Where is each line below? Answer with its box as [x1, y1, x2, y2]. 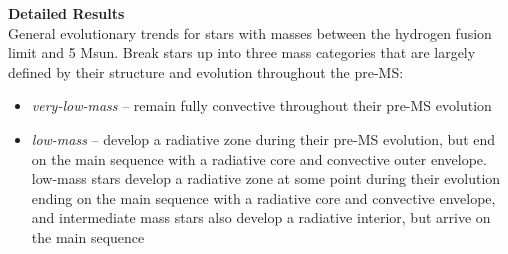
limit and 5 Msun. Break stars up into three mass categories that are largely [8, 42, 476, 63]
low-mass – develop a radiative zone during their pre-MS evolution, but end [31, 128, 496, 149]
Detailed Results [8, 3, 125, 23]
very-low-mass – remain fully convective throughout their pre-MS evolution [31, 95, 492, 116]
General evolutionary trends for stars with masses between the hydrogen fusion [8, 22, 492, 43]
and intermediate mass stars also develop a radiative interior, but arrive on [31, 207, 491, 228]
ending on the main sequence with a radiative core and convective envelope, [31, 187, 496, 208]
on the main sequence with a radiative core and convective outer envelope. [31, 148, 487, 169]
